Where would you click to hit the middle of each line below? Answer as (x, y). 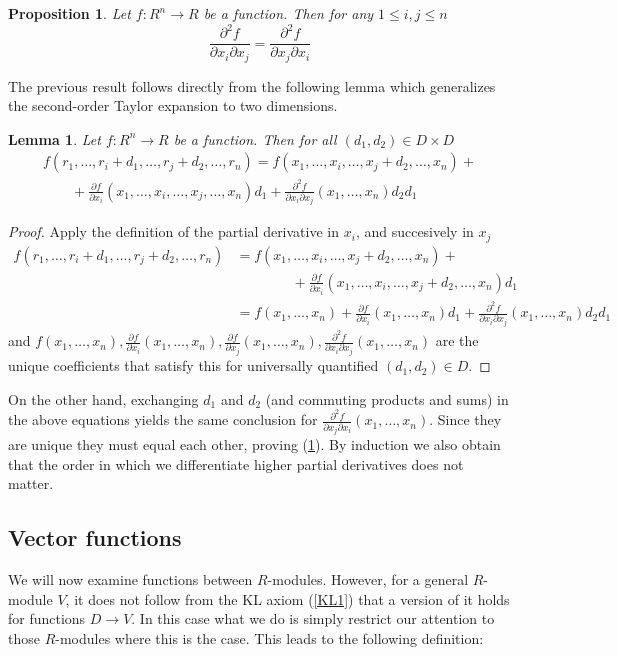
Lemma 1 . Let (54, 138)
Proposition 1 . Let (69, 13)
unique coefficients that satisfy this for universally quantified (193, 365)
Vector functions (95, 537)
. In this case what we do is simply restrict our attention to (313, 618)
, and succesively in (414, 231)
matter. (31, 483)
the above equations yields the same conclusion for (163, 419)
